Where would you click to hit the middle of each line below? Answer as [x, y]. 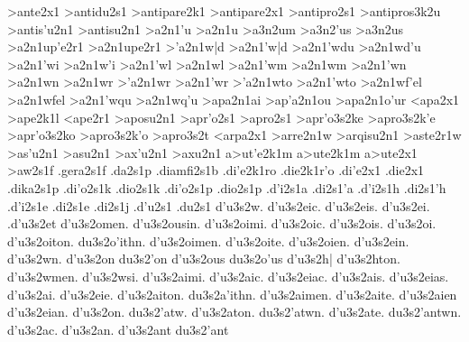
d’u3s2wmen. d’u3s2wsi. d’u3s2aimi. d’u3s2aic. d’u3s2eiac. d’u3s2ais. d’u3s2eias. [228, 276]
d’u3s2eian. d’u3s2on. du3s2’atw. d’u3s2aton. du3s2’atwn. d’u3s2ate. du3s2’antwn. [234, 312]
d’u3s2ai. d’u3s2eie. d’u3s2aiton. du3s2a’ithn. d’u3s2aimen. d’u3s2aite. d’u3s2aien [232, 294]
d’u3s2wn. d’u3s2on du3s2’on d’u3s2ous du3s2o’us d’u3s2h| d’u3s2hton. [204, 259]
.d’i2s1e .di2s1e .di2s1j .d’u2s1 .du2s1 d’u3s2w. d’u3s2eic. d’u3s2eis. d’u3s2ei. [219, 205]
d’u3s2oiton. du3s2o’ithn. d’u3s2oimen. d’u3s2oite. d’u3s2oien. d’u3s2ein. [208, 240]
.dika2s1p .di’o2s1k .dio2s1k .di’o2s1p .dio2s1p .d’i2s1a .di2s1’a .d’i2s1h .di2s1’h [227, 187]
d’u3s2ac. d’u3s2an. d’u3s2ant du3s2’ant [118, 329]
